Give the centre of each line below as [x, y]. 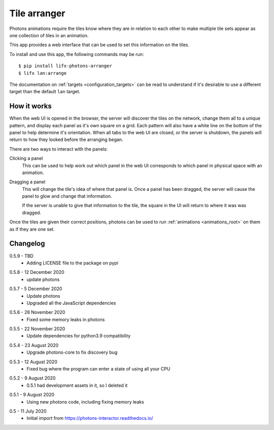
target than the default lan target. [45, 92]
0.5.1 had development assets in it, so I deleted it [77, 385]
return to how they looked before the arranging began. [66, 139]
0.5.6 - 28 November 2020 [37, 312]
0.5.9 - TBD [22, 256]
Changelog [27, 243]
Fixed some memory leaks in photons [66, 319]
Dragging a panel [27, 182]
